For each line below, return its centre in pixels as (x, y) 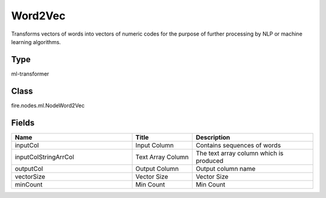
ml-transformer (30, 74)
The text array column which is (240, 153)
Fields (23, 123)
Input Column (155, 145)
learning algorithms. (36, 42)
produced (209, 161)
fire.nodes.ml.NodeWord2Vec (48, 105)
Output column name (226, 168)
